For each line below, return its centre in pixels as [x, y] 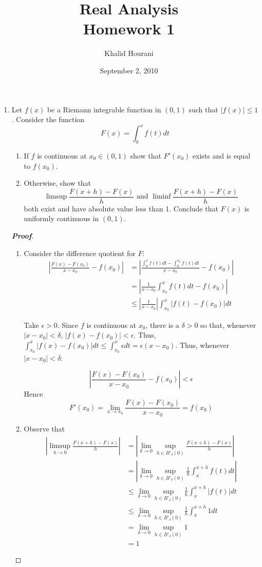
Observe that [44, 428]
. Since [68, 325]
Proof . [23, 236]
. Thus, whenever [202, 345]
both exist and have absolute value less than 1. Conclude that [121, 208]
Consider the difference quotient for [80, 253]
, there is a [162, 325]
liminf [162, 197]
